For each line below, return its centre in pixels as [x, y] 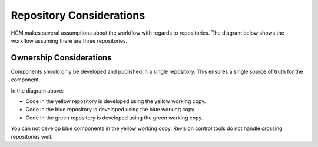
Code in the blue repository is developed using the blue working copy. [111, 110]
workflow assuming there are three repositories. [69, 40]
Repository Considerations [78, 15]
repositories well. [32, 136]
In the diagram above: [37, 90]
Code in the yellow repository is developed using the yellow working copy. [116, 101]
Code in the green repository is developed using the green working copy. [114, 118]
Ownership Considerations [61, 58]
